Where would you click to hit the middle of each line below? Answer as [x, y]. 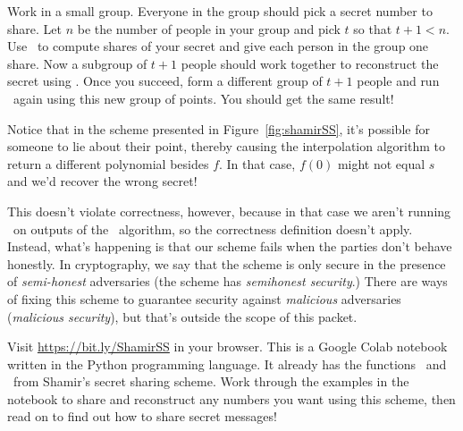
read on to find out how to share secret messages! [142, 416]
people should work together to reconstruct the [310, 63]
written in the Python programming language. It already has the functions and [227, 363]
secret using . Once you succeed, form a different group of [165, 81]
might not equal [381, 163]
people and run [398, 81]
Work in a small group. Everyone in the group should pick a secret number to [220, 11]
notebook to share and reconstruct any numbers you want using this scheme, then [231, 398]
